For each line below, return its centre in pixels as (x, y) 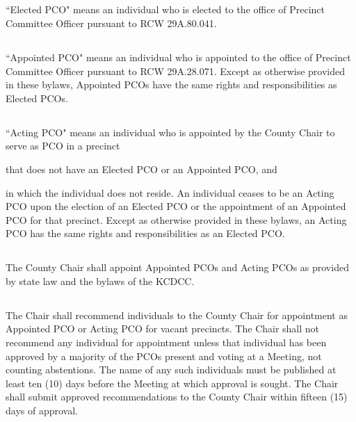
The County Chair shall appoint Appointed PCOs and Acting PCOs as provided (177, 267)
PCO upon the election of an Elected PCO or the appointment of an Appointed (176, 206)
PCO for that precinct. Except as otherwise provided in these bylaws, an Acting (176, 219)
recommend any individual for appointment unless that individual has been (166, 342)
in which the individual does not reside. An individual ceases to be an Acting (170, 192)
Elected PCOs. (37, 98)
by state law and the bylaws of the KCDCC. (100, 281)
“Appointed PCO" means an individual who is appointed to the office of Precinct (178, 57)
